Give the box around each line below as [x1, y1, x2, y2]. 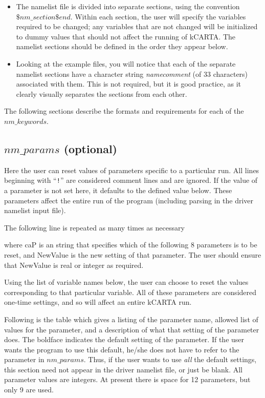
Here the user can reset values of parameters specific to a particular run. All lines [4, 164, 259, 175]
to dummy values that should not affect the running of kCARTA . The [16, 31, 235, 41]
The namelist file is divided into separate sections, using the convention [16, 1, 240, 11]
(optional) [63, 140, 117, 156]
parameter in [4, 354, 45, 365]
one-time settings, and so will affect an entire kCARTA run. [4, 297, 192, 307]
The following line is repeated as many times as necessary [4, 222, 185, 233]
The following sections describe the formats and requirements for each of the [4, 106, 244, 116]
